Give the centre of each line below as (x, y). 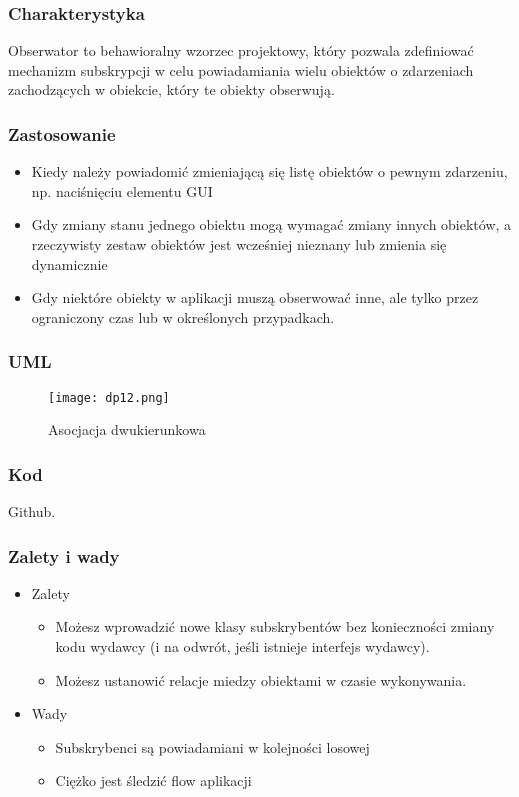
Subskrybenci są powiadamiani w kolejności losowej (212, 746)
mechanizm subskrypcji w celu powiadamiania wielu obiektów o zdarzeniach (241, 69)
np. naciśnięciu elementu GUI (122, 190)
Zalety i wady (64, 555)
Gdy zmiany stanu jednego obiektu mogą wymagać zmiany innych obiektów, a (271, 224)
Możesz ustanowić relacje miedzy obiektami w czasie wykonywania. (261, 679)
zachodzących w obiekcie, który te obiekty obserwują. (171, 89)
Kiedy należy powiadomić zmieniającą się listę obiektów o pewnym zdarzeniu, (269, 171)
